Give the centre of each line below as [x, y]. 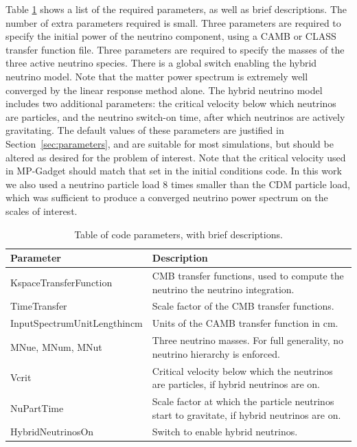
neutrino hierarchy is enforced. [216, 353]
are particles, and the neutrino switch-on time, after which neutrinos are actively [175, 116]
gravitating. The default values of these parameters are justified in [145, 130]
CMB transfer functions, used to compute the [248, 275]
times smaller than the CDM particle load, [260, 184]
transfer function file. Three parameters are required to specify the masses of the [175, 49]
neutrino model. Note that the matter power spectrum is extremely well [157, 76]
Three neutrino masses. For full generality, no [248, 340]
